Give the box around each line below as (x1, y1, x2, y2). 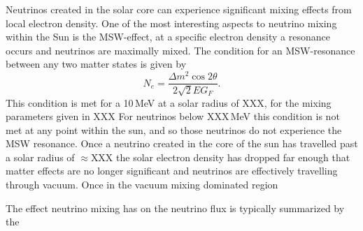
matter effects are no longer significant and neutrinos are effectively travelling (6, 163, 338, 178)
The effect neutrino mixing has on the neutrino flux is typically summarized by (6, 200, 345, 215)
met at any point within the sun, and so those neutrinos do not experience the (6, 122, 342, 137)
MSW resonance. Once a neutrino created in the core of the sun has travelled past (6, 136, 358, 151)
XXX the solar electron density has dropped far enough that (90, 149, 350, 164)
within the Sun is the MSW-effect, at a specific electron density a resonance (6, 29, 330, 44)
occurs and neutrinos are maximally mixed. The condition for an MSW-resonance (6, 43, 355, 57)
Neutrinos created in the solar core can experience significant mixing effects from (6, 2, 352, 16)
